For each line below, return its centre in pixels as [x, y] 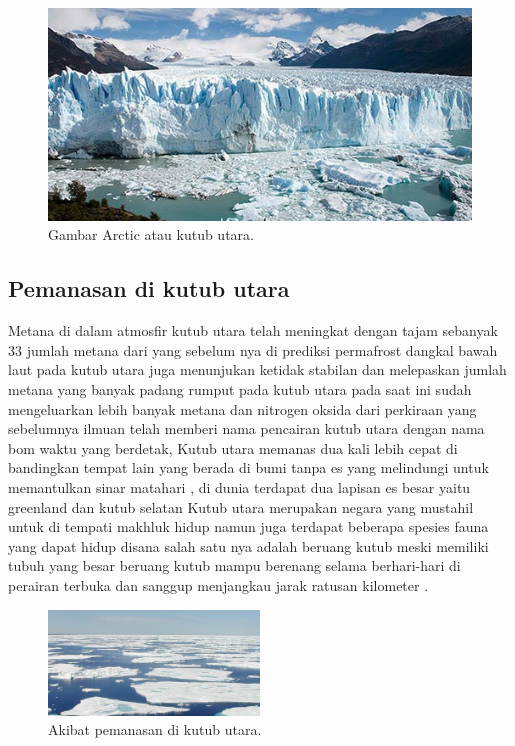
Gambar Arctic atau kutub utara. [151, 234]
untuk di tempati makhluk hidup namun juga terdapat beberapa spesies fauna [248, 526]
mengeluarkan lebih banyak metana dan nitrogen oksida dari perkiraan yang [242, 408]
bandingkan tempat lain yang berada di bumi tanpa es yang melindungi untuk [248, 467]
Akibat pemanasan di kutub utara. [155, 729]
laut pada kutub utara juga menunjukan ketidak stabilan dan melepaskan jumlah [257, 369]
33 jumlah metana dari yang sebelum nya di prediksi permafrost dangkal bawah [253, 349]
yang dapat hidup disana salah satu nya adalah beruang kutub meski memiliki [248, 545]
